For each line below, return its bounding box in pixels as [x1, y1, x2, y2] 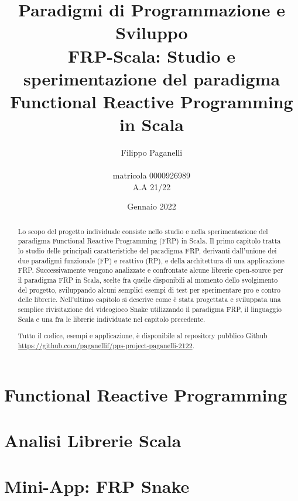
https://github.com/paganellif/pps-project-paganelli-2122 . [18, 340, 194, 350]
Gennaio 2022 [127, 200, 176, 212]
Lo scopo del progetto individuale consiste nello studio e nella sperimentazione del [18, 226, 268, 236]
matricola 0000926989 [112, 169, 191, 181]
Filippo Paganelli [121, 146, 183, 159]
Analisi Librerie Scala [4, 428, 181, 452]
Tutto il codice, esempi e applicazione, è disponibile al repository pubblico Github [18, 331, 268, 341]
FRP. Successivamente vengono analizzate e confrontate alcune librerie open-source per [18, 265, 283, 275]
